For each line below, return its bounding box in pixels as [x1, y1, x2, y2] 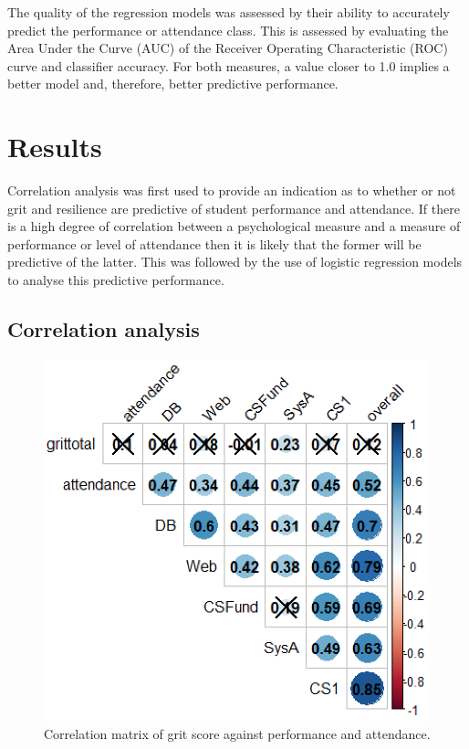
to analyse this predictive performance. [7, 270, 224, 290]
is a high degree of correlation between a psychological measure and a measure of [7, 216, 461, 236]
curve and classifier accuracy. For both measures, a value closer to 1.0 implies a [7, 56, 450, 75]
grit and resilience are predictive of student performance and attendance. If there [7, 198, 460, 217]
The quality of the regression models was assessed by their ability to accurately [7, 3, 450, 21]
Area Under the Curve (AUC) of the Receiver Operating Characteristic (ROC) [7, 38, 448, 58]
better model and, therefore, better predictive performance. [7, 74, 339, 93]
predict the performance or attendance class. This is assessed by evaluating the [7, 20, 449, 39]
